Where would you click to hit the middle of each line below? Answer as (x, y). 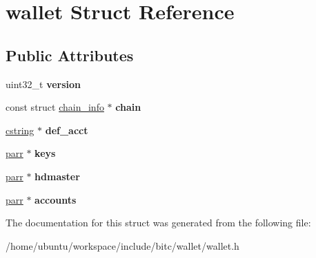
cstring (20, 130)
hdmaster (57, 176)
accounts (56, 199)
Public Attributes (70, 55)
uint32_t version (43, 84)
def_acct (67, 130)
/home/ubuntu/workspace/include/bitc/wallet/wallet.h (122, 245)
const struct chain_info (55, 107)
